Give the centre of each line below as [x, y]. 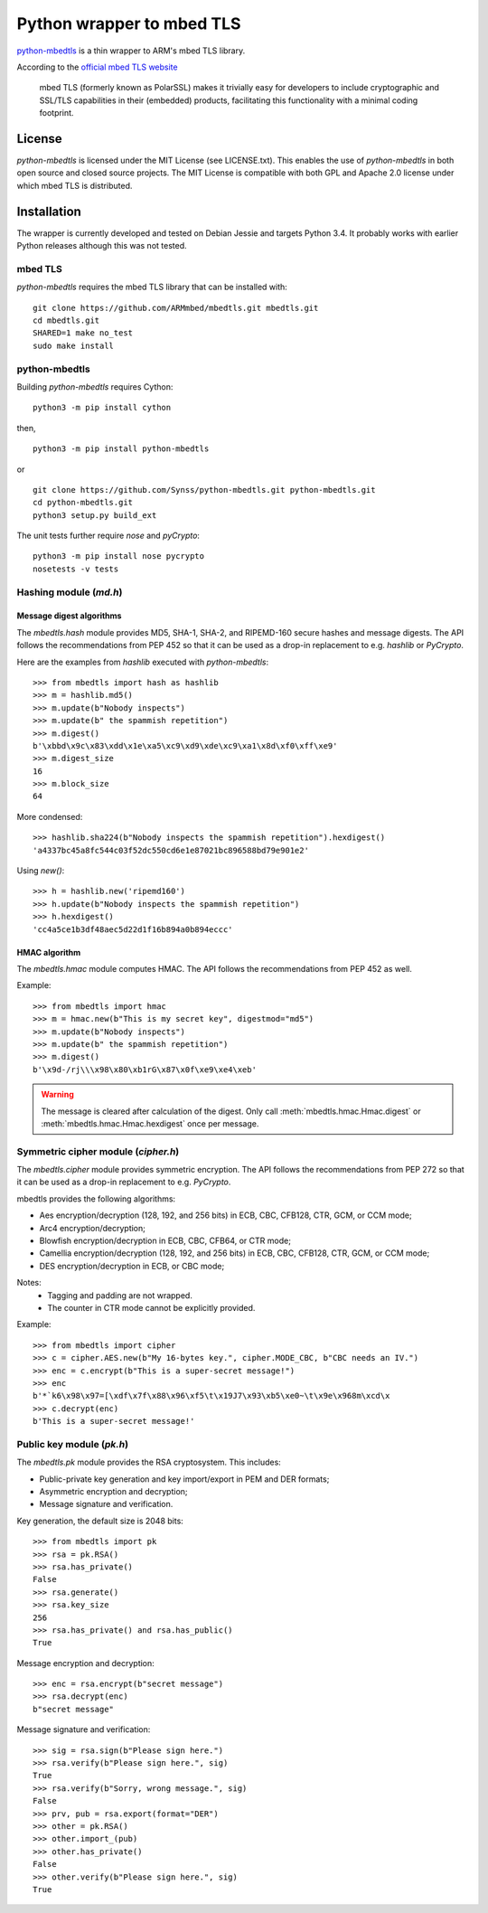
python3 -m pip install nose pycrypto [119, 556]
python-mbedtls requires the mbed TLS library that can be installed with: [152, 287]
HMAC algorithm [49, 952]
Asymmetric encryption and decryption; [114, 1491]
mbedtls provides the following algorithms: [96, 1199]
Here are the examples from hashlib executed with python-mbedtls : [143, 662]
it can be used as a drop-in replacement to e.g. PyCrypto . [124, 1182]
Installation [49, 211]
